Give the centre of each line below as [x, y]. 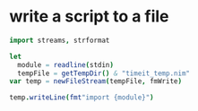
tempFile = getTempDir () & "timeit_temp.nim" [104, 73]
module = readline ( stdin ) [66, 64]
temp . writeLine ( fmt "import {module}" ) [82, 98]
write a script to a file [89, 17]
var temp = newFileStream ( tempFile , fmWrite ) [95, 81]
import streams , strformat [60, 40]
